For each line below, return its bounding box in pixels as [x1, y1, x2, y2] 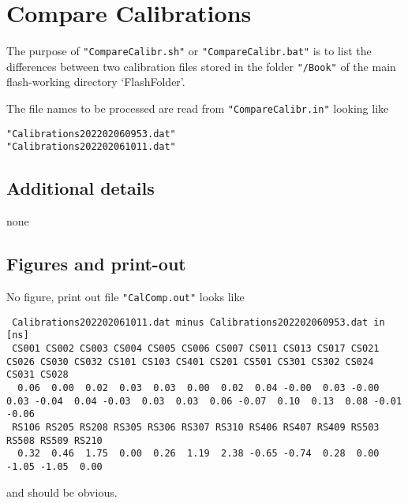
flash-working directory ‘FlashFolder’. [6, 73, 185, 90]
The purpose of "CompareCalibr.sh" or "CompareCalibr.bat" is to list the [6, 43, 372, 59]
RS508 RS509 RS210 [6, 434, 103, 446]
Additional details [6, 176, 155, 200]
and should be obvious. [6, 483, 118, 500]
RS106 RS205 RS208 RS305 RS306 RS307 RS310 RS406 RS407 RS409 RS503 [12, 421, 380, 433]
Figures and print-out [6, 251, 186, 276]
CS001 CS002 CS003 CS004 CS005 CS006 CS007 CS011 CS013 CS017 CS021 [12, 342, 380, 354]
